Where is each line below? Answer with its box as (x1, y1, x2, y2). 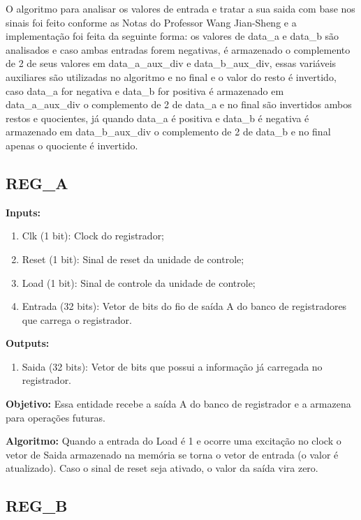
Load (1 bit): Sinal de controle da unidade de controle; (22, 275, 256, 290)
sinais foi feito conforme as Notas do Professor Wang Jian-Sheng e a (6, 15, 297, 29)
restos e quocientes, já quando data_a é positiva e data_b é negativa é (6, 110, 309, 125)
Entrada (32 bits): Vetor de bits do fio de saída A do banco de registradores (22, 299, 347, 313)
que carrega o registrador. (22, 312, 132, 327)
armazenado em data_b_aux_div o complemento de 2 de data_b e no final (6, 124, 331, 139)
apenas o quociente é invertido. (6, 138, 138, 152)
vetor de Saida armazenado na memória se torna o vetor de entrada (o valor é (6, 447, 339, 461)
